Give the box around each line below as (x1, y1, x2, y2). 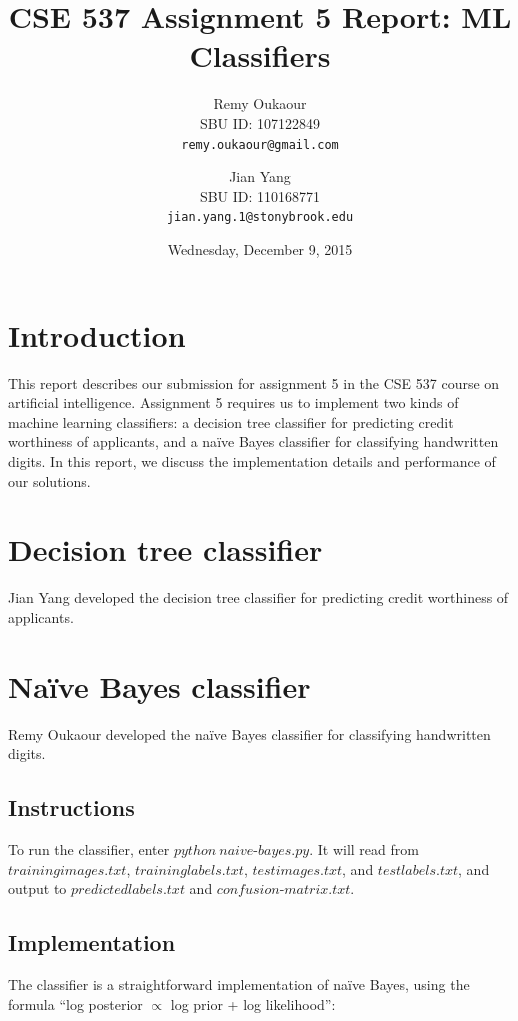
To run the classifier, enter (8, 838, 170, 859)
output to (8, 878, 67, 899)
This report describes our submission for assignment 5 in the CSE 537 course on (8, 372, 500, 393)
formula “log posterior (8, 993, 143, 1014)
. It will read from (309, 838, 419, 859)
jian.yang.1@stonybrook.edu (166, 210, 354, 225)
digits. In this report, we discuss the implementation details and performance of (8, 450, 496, 471)
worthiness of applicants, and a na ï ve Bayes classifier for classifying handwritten (8, 431, 499, 452)
